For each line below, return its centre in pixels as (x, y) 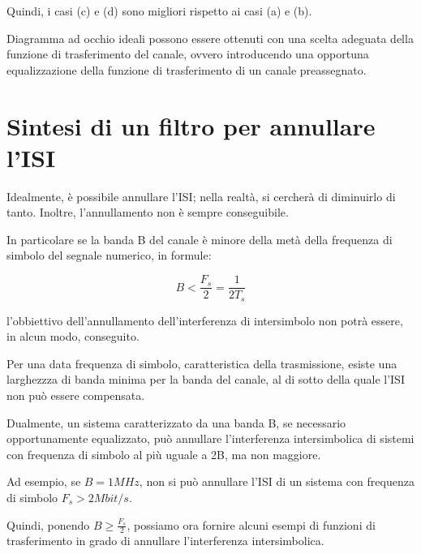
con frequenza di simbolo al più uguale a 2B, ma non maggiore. (164, 454)
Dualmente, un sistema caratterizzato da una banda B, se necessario (176, 422)
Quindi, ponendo (48, 524)
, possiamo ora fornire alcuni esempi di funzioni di (251, 524)
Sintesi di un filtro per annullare (191, 125)
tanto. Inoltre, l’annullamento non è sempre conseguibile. (148, 212)
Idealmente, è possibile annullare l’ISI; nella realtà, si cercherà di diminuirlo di (201, 196)
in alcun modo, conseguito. (73, 336)
